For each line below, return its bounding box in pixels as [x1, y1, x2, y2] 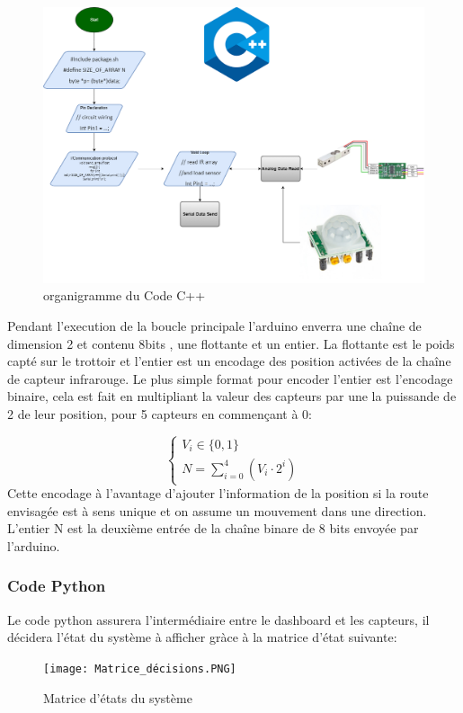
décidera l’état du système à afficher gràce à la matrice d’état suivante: [7, 628, 397, 646]
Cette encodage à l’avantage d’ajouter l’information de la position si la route [7, 484, 429, 503]
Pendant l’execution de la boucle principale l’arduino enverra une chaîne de [7, 316, 422, 334]
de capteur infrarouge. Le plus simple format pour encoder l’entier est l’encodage [7, 369, 453, 388]
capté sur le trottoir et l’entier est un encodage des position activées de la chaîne [7, 352, 451, 370]
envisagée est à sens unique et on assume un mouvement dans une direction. [7, 501, 427, 520]
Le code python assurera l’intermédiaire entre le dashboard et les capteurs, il [7, 610, 430, 628]
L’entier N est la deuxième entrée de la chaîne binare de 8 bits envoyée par [7, 519, 419, 538]
